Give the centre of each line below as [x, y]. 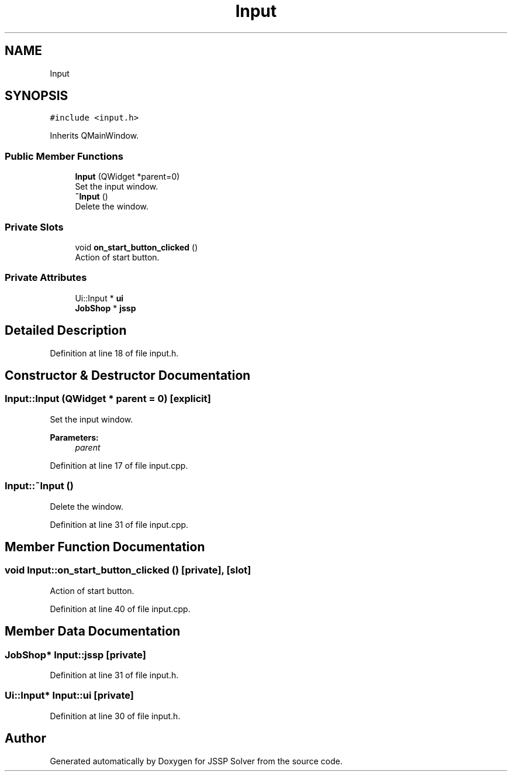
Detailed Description [66, 331]
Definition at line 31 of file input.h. [114, 675]
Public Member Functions [64, 156]
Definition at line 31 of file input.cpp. [119, 524]
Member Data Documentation [93, 631]
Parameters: [74, 437]
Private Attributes [46, 278]
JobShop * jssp [105, 308]
